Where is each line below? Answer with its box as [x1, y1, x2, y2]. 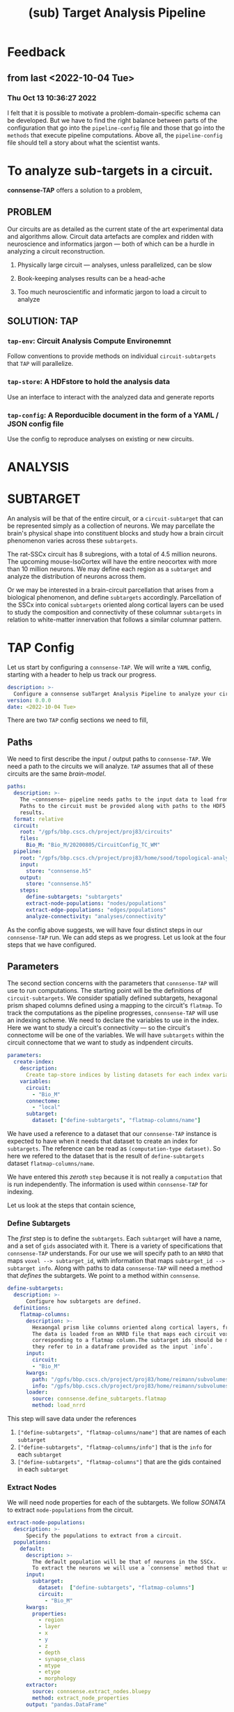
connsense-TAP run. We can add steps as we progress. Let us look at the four [7, 933, 226, 941]
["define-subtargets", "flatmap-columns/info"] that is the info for [17, 1443, 212, 1452]
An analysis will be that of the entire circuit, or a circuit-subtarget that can [7, 515, 224, 523]
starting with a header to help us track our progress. [7, 670, 157, 679]
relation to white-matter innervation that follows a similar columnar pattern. [7, 616, 222, 624]
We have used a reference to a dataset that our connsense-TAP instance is [7, 1130, 217, 1138]
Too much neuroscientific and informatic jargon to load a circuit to [17, 288, 207, 296]
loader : [25, 1389, 49, 1396]
